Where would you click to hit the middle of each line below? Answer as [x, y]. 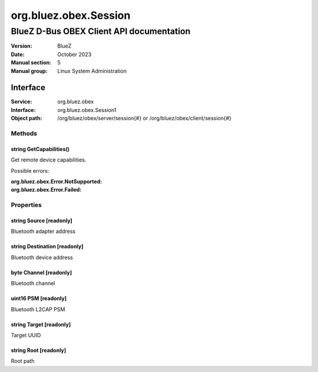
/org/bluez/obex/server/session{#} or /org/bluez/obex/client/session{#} [145, 118]
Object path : [26, 118]
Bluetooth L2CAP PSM [38, 309]
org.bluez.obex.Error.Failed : [46, 190]
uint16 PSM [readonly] [39, 298]
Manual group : [29, 71]
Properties [26, 205]
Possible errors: [30, 170]
